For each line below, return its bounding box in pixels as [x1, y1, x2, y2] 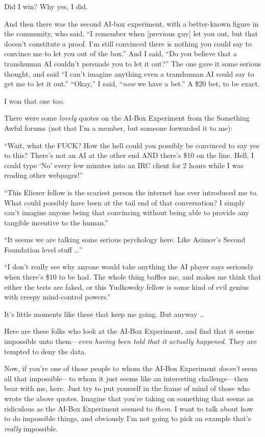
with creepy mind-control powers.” [4, 291, 111, 302]
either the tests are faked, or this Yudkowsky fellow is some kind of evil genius [4, 281, 249, 292]
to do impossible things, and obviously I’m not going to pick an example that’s [4, 413, 251, 424]
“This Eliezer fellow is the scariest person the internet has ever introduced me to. [4, 187, 258, 197]
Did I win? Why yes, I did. [4, 1, 88, 11]
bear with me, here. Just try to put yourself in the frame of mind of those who [4, 383, 250, 394]
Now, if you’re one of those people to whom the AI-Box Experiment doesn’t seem [4, 363, 257, 374]
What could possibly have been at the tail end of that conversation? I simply [4, 197, 245, 208]
